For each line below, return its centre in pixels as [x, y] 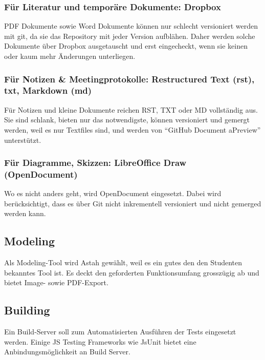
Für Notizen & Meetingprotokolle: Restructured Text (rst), [129, 79]
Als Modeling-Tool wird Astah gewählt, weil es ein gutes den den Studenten [123, 262]
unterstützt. [23, 140]
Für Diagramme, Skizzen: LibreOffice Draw [95, 163]
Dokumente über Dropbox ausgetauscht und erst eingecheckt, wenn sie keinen [126, 46]
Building [27, 310]
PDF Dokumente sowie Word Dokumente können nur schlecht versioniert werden [131, 26]
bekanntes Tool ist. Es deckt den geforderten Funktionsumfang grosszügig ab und [132, 272]
